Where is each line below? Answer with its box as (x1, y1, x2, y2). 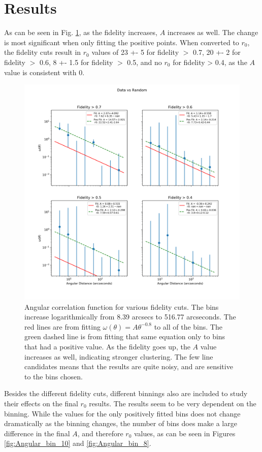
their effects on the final (4, 398, 78, 409)
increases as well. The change (167, 27, 258, 38)
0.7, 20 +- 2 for (193, 47, 241, 57)
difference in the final (4, 428, 70, 438)
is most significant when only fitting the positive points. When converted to (4, 37, 239, 47)
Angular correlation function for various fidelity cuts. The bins (24, 301, 219, 312)
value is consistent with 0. (4, 67, 85, 77)
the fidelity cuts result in (4, 47, 81, 57)
